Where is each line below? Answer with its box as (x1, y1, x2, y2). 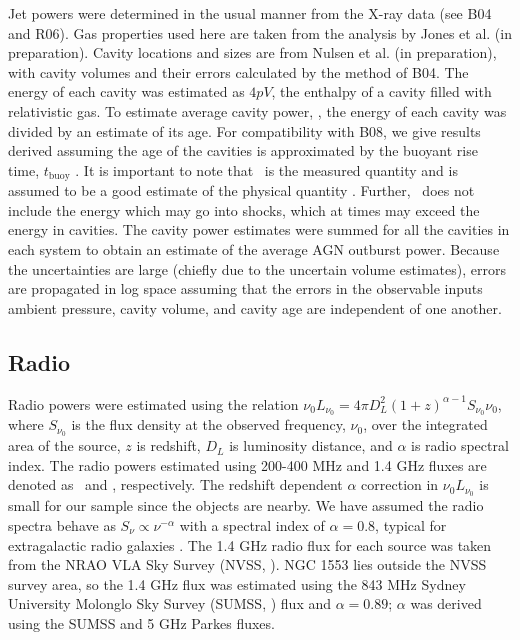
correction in (361, 474, 439, 495)
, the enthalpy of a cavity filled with (271, 81, 492, 102)
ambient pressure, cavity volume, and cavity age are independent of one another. (8, 297, 502, 318)
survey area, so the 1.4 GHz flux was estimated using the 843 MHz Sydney (8, 573, 466, 594)
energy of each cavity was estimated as (8, 81, 245, 102)
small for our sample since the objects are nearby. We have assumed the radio (8, 495, 484, 516)
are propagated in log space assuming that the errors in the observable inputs (8, 278, 483, 299)
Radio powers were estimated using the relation (8, 393, 299, 414)
